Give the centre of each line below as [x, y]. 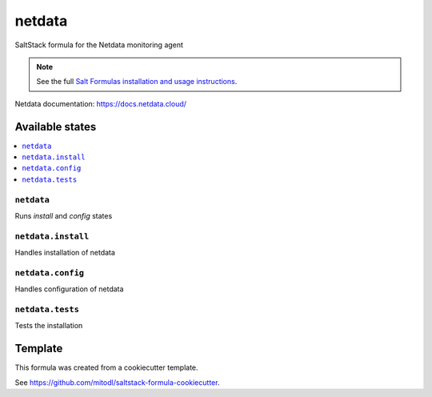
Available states [56, 127]
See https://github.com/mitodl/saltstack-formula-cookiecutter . [117, 382]
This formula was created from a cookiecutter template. [107, 367]
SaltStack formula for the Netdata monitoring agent [99, 45]
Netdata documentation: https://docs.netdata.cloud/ [101, 103]
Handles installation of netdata [65, 253]
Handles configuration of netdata [69, 289]
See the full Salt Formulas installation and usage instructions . [137, 82]
